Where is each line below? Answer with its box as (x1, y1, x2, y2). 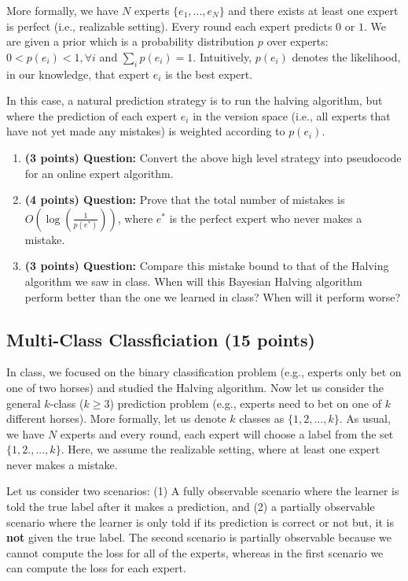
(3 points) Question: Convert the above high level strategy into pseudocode (24, 149, 402, 165)
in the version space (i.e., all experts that (193, 107, 391, 124)
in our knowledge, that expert (6, 65, 150, 82)
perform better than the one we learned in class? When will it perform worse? (24, 288, 401, 305)
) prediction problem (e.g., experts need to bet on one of (109, 394, 381, 411)
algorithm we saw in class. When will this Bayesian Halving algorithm (24, 272, 362, 289)
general (6, 394, 41, 411)
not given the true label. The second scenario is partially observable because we (6, 529, 392, 546)
